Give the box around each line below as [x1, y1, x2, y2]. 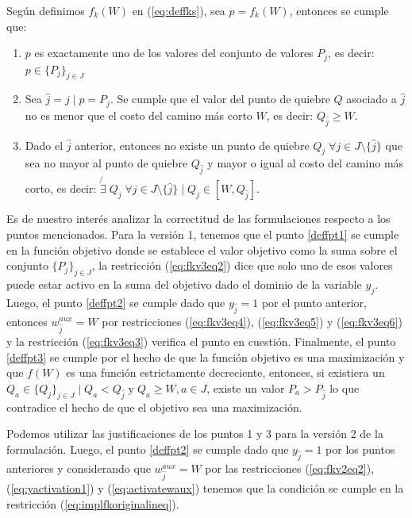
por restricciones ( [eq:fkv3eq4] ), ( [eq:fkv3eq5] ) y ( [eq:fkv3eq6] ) [102, 313, 402, 329]
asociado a [346, 90, 397, 107]
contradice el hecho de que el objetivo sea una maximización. [6, 398, 302, 415]
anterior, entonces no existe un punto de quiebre [75, 136, 310, 153]
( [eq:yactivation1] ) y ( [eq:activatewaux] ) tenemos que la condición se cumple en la [6, 480, 404, 497]
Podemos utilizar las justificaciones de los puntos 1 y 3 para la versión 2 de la [6, 425, 383, 442]
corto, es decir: [25, 180, 97, 197]
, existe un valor [206, 380, 285, 397]
